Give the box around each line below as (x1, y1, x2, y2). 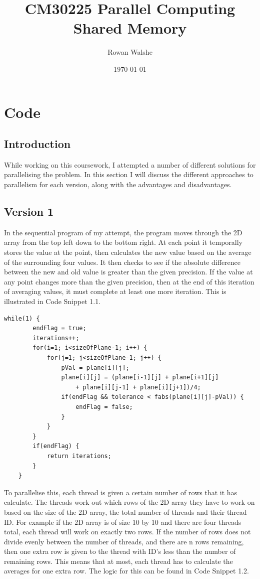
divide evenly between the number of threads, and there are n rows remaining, (4, 536, 244, 546)
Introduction (4, 136, 71, 152)
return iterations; (46, 452, 111, 460)
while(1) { (4, 315, 40, 322)
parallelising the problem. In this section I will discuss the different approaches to (4, 169, 253, 180)
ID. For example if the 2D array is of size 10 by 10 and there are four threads (4, 516, 241, 527)
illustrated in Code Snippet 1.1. (4, 296, 101, 307)
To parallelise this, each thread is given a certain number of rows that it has (4, 487, 237, 497)
